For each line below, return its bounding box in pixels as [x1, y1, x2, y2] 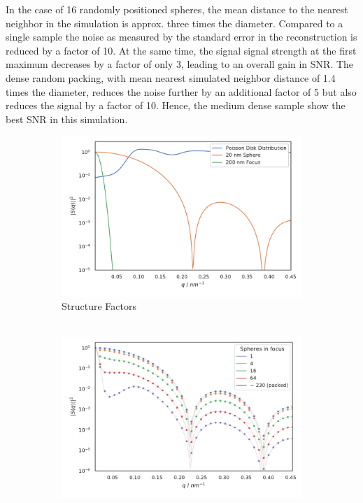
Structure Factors [62, 299, 136, 313]
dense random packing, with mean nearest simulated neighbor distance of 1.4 [6, 70, 336, 85]
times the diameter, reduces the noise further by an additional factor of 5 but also [6, 84, 357, 99]
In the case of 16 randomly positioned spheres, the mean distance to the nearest [6, 2, 348, 16]
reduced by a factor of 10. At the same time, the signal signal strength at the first [6, 43, 357, 57]
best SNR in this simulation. [6, 111, 128, 126]
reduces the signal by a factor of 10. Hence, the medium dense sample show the [6, 98, 346, 113]
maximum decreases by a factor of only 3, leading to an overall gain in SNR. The [6, 57, 354, 71]
